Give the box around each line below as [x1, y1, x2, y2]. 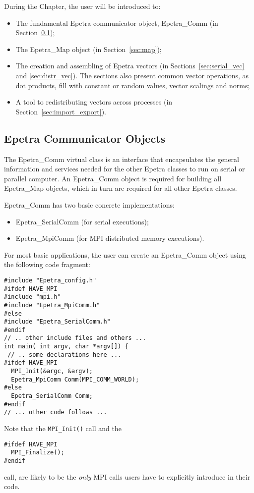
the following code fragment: [4, 259, 90, 270]
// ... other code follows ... [4, 409, 107, 416]
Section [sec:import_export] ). [15, 106, 106, 116]
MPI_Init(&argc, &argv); [11, 368, 93, 375]
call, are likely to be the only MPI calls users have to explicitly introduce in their [4, 471, 251, 482]
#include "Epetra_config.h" [4, 276, 97, 284]
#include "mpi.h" [4, 293, 61, 301]
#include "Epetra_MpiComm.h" [4, 301, 100, 309]
